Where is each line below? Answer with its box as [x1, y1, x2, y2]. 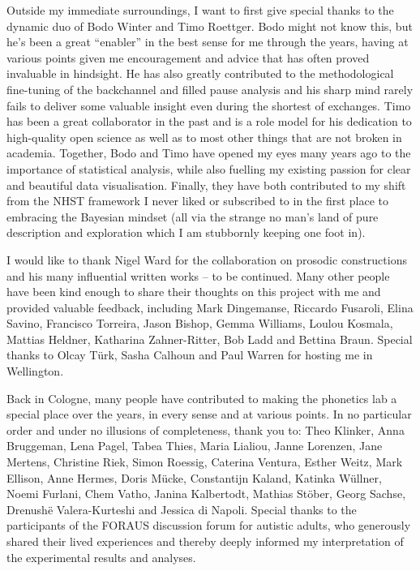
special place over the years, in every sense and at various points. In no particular [6, 406, 412, 423]
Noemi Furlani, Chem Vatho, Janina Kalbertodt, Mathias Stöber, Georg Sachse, [6, 485, 406, 502]
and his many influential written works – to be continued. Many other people [6, 267, 390, 284]
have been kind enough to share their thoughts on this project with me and [6, 283, 381, 300]
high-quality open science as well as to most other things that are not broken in [6, 128, 402, 145]
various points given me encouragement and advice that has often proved [6, 49, 370, 66]
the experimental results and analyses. [6, 548, 196, 565]
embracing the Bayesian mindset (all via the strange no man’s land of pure [6, 208, 379, 225]
